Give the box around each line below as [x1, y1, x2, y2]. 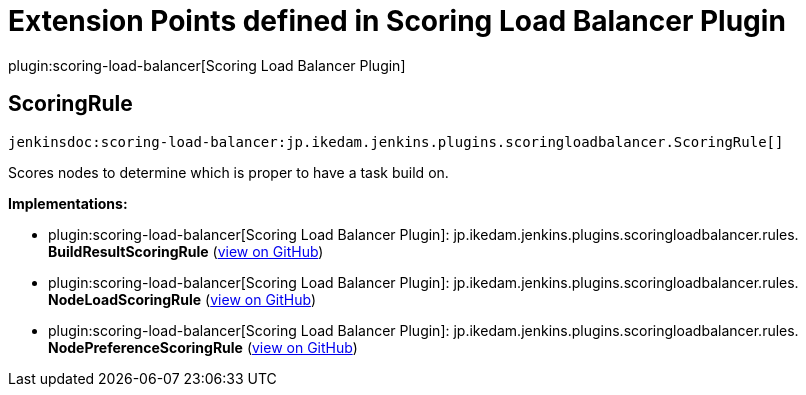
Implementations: [8, 194, 128, 212]
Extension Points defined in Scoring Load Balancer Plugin [8, 4, 786, 38]
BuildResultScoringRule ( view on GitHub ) [48, 242, 324, 260]
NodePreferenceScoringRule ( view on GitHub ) [48, 338, 358, 356]
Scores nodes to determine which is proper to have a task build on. [8, 163, 449, 181]
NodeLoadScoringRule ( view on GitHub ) [48, 290, 317, 308]
